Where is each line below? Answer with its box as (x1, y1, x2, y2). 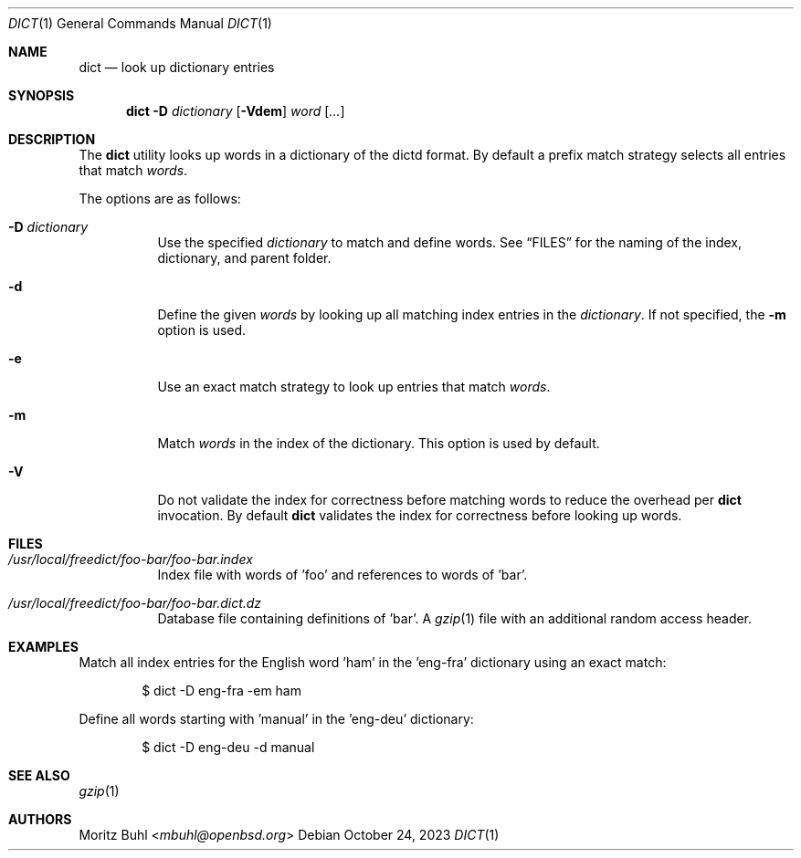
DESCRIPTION (8, 131, 96, 147)
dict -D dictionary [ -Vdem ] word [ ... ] (126, 103, 345, 119)
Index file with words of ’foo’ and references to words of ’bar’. (157, 567, 528, 582)
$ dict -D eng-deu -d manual (142, 739, 315, 755)
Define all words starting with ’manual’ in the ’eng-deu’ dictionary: (79, 711, 474, 727)
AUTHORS (8, 811, 72, 827)
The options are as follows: (79, 191, 241, 206)
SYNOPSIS (8, 88, 75, 103)
